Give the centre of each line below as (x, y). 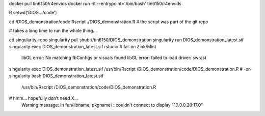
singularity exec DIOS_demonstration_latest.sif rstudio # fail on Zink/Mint (83, 46)
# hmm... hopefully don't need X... (43, 98)
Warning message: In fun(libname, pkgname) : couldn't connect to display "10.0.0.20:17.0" (112, 105)
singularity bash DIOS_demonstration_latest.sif (56, 76)
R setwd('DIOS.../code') (33, 13)
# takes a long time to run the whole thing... (53, 31)
